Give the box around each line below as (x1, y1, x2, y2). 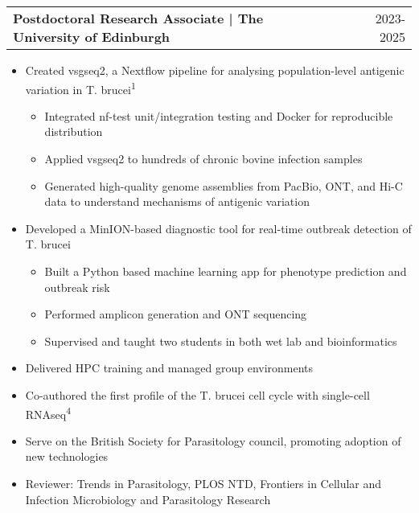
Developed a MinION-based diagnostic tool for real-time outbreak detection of (25, 220, 412, 236)
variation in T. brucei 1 (25, 78, 136, 97)
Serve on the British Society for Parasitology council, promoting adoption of (25, 432, 401, 449)
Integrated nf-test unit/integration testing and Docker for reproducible (44, 107, 393, 124)
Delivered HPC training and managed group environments (25, 359, 314, 376)
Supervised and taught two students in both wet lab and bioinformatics (44, 332, 397, 349)
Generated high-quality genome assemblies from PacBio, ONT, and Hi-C (44, 177, 403, 194)
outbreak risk (44, 278, 110, 295)
